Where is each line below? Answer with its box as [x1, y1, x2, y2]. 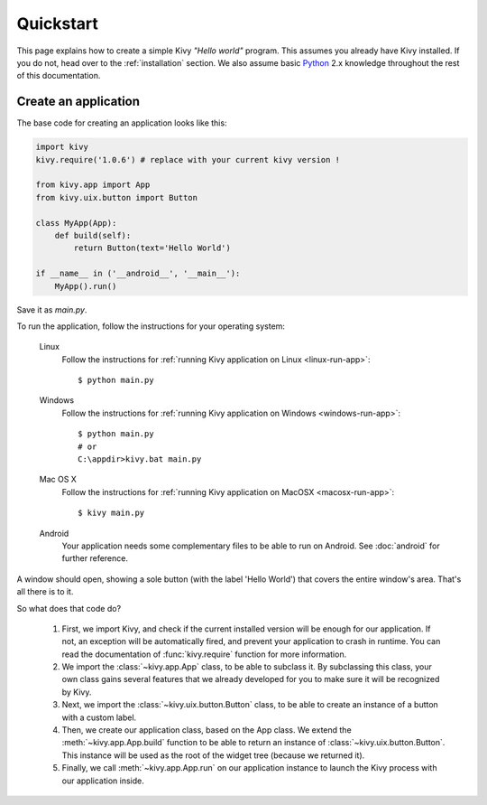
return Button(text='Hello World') [73, 243, 232, 253]
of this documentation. [16, 70, 101, 81]
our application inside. [61, 775, 144, 786]
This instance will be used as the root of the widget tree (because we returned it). [61, 750, 365, 761]
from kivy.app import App [35, 180, 151, 190]
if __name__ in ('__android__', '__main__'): [35, 268, 241, 279]
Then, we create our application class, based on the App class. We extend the [61, 725, 352, 735]
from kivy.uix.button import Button [35, 192, 198, 202]
